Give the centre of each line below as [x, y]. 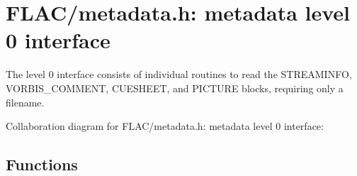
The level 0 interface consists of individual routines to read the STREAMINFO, [179, 74]
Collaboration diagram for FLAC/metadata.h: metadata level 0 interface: [165, 126]
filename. [25, 102]
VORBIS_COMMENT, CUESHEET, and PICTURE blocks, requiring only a [175, 88]
